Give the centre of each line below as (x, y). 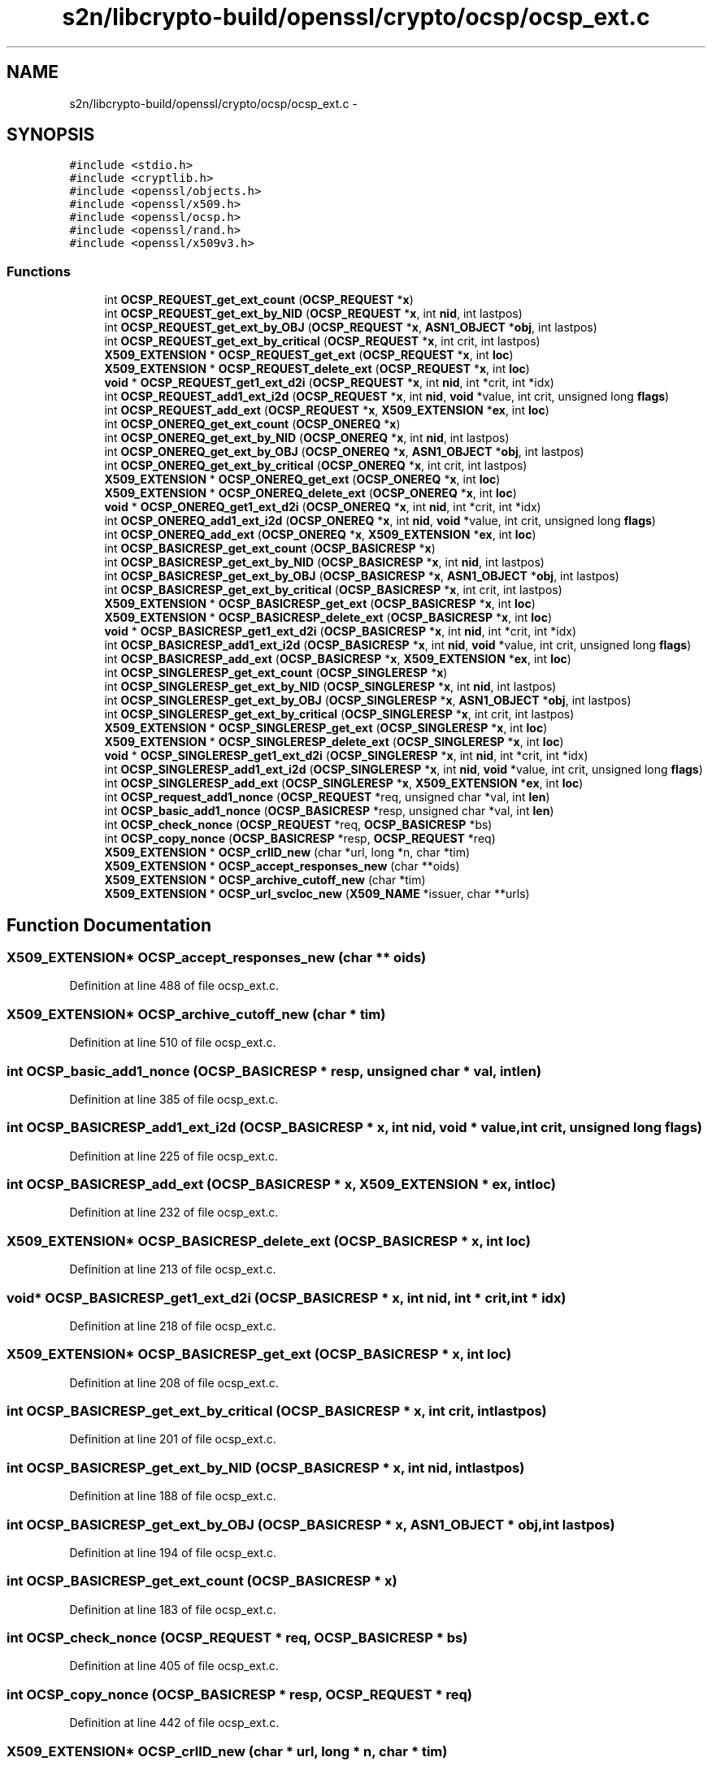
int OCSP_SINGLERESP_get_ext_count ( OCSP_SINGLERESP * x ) (276, 673)
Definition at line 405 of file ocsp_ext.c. (174, 1666)
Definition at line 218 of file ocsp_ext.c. (173, 1326)
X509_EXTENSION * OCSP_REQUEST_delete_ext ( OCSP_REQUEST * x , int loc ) (317, 369)
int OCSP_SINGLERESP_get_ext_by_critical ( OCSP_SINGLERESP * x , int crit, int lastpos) (339, 714)
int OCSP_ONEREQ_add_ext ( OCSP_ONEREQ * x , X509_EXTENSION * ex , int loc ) (320, 535)
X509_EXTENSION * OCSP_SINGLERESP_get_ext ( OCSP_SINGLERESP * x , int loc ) (326, 728)
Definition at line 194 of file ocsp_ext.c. (173, 1552)
